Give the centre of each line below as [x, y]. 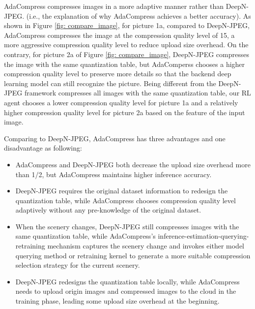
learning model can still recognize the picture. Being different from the [110, 83]
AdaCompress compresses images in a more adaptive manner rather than [114, 6]
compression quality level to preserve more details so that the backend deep [118, 74]
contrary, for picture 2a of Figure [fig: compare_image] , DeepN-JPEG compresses [127, 54]
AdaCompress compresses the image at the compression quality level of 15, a [119, 35]
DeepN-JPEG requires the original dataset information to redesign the [122, 191]
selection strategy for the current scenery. [78, 265]
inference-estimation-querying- [203, 236]
